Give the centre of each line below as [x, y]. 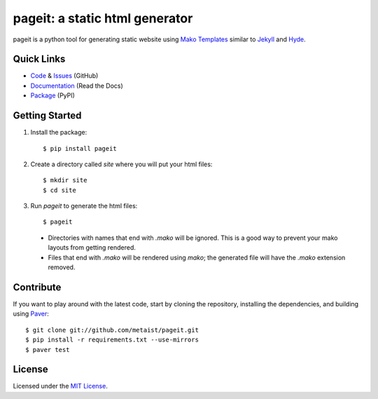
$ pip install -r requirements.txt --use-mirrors [112, 340]
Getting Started [47, 116]
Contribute [37, 287]
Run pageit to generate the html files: [84, 206]
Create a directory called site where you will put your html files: [121, 164]
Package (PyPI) [52, 95]
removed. [62, 267]
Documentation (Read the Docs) [77, 86]
